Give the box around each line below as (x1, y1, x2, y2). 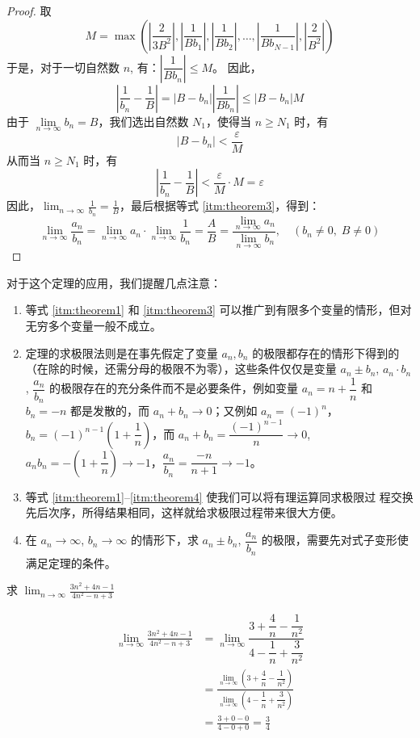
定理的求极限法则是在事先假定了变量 (25, 344, 218, 361)
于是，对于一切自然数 (6, 58, 120, 75)
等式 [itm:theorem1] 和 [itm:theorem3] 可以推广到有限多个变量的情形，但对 (25, 301, 412, 318)
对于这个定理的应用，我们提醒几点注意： (6, 274, 221, 291)
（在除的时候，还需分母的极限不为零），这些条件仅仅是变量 (25, 360, 337, 377)
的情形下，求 (130, 531, 199, 548)
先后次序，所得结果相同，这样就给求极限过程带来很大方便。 (25, 504, 342, 521)
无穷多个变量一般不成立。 (25, 317, 162, 333)
